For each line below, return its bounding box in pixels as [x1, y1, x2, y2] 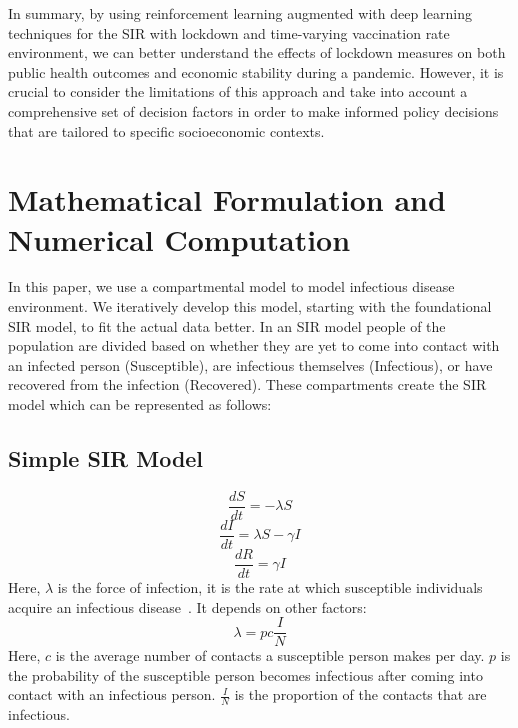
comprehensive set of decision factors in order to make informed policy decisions [8, 100, 499, 121]
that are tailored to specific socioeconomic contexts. [8, 120, 325, 141]
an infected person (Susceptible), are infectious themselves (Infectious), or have [8, 354, 493, 375]
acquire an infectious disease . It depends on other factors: [8, 596, 367, 617]
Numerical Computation [8, 218, 351, 259]
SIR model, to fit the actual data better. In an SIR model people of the [8, 315, 446, 336]
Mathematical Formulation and [8, 179, 446, 220]
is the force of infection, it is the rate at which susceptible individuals [57, 577, 483, 598]
